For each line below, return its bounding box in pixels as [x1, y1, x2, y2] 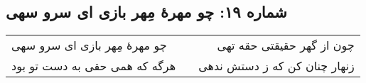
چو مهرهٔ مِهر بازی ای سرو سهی [11, 37, 167, 54]
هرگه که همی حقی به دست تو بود [11, 57, 176, 74]
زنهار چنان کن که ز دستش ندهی [198, 57, 355, 74]
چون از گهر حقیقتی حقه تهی [217, 37, 355, 54]
